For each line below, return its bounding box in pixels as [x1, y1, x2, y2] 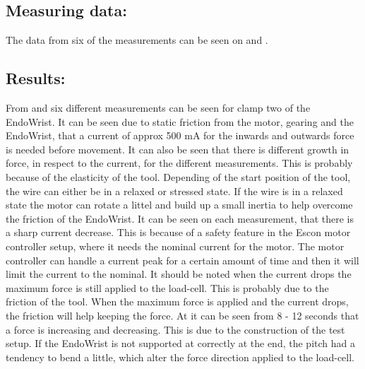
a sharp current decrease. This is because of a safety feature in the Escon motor [6, 225, 351, 240]
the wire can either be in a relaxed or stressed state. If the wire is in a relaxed [6, 183, 343, 198]
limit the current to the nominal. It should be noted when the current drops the [6, 266, 352, 281]
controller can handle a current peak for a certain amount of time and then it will [6, 252, 359, 267]
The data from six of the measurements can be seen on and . [6, 33, 268, 47]
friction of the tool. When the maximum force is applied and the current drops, [6, 294, 349, 309]
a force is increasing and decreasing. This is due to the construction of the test [6, 322, 345, 336]
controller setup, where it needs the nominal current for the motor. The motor [6, 238, 345, 253]
